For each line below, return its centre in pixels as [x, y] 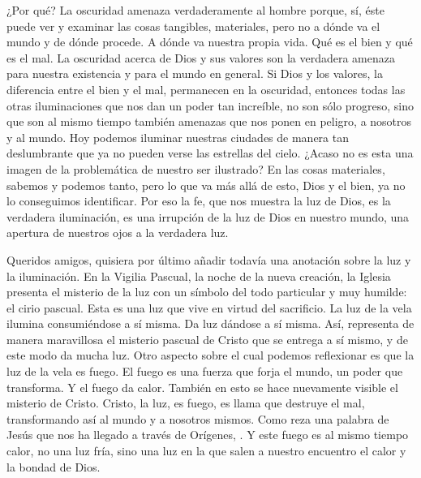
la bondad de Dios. [54, 466]
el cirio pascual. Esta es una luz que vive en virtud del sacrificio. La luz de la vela [209, 307]
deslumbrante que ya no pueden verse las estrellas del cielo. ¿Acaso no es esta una [210, 153]
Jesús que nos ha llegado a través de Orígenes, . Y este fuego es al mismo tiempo [208, 435]
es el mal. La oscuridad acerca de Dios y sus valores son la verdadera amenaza [201, 57]
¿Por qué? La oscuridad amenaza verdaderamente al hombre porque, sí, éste [195, 10]
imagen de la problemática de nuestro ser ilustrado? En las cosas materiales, [196, 168]
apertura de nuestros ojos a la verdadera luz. [118, 233]
